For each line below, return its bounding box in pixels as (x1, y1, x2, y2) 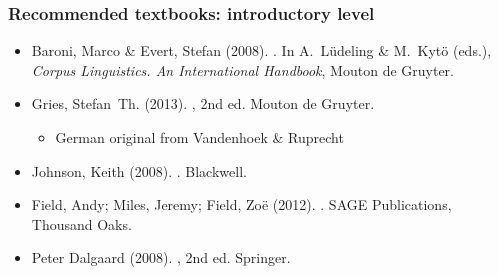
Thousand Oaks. (31, 213, 132, 234)
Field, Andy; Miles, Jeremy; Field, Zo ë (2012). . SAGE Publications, (31, 194, 452, 215)
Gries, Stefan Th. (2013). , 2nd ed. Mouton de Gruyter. (31, 93, 375, 114)
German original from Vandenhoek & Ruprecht (55, 127, 344, 147)
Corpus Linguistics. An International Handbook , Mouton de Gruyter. (31, 59, 454, 80)
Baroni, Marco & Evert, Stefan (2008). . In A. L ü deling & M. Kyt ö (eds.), (31, 40, 492, 61)
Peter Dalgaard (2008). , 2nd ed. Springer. (31, 247, 291, 268)
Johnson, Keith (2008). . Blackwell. (31, 160, 247, 181)
